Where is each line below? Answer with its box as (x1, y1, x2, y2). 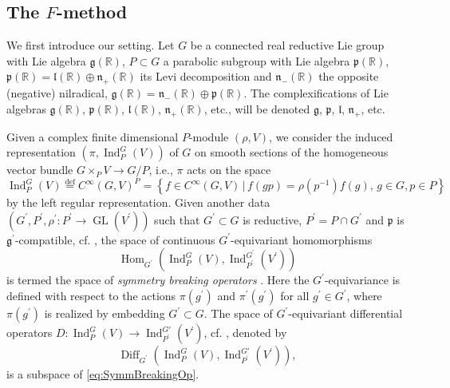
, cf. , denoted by (203, 324, 287, 341)
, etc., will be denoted (203, 100, 310, 117)
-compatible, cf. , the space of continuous (14, 231, 215, 247)
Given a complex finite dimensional (6, 128, 179, 145)
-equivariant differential (288, 305, 403, 322)
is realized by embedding (44, 305, 165, 322)
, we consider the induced (269, 128, 393, 145)
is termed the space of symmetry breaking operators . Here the (6, 271, 310, 288)
